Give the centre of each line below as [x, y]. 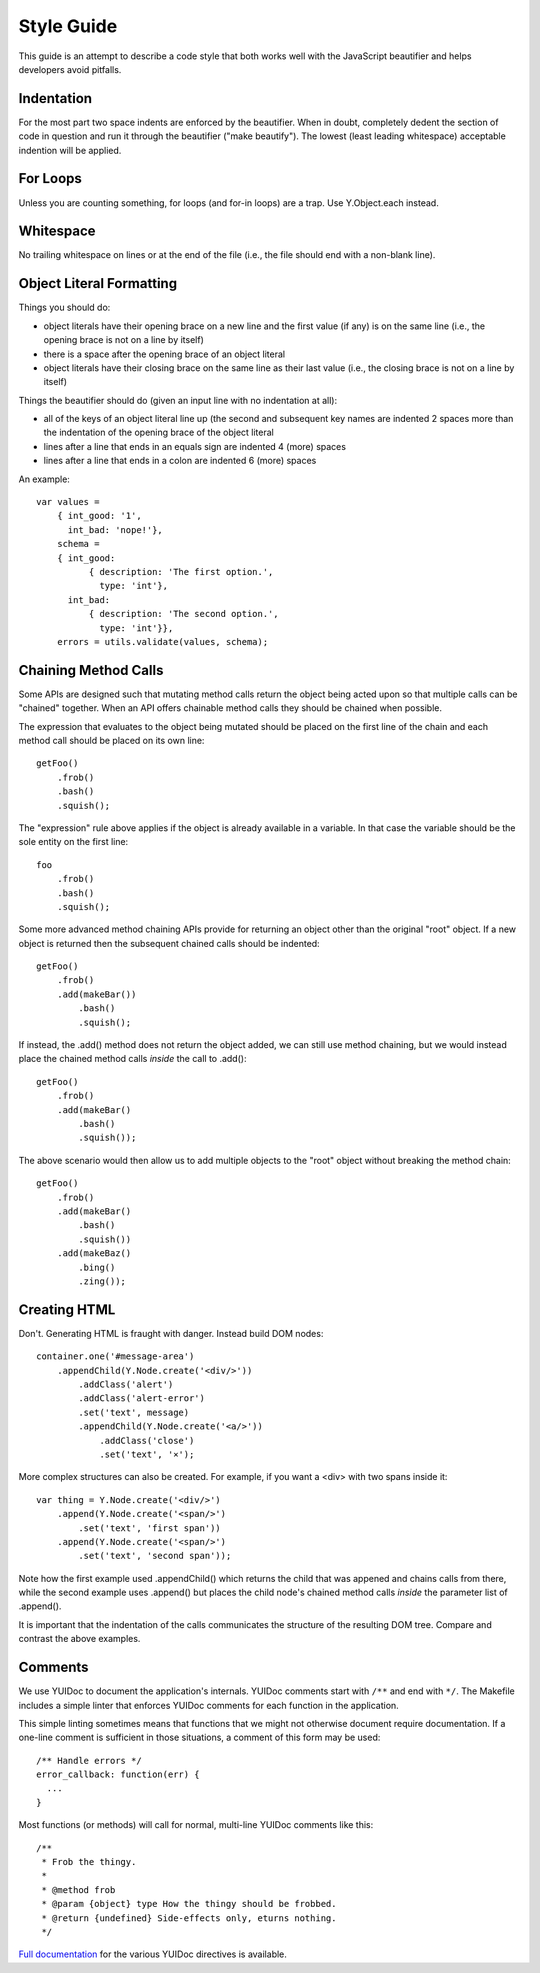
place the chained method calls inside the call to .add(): [132, 1059]
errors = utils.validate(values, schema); [162, 641]
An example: [44, 479]
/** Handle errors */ [89, 1760]
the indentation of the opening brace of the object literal [158, 432]
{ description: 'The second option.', [183, 614]
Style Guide [68, 26]
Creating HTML [67, 1309]
